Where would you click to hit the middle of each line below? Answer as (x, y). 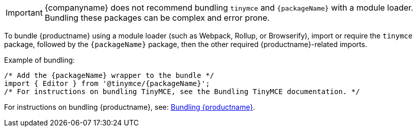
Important (24, 13)
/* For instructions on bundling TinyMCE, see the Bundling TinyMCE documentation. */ (182, 92)
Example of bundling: (40, 60)
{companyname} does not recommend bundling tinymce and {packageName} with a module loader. (229, 8)
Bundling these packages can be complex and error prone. (157, 18)
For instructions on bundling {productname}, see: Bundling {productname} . (130, 107)
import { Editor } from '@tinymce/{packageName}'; (107, 83)
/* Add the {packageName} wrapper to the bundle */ (109, 75)
